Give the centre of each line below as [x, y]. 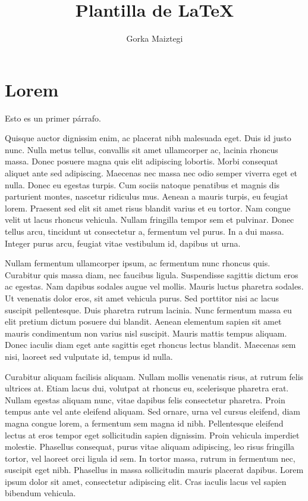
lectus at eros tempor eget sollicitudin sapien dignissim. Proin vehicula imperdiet [152, 435]
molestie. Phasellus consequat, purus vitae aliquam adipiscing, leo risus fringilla [150, 446]
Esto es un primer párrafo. [53, 118]
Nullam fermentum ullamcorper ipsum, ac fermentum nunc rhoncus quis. [138, 263]
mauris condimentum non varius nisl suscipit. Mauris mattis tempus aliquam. [146, 333]
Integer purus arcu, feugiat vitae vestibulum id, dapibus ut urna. [123, 243]
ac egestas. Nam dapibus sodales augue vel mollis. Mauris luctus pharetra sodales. [154, 286]
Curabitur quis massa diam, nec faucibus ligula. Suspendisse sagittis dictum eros [152, 274]
